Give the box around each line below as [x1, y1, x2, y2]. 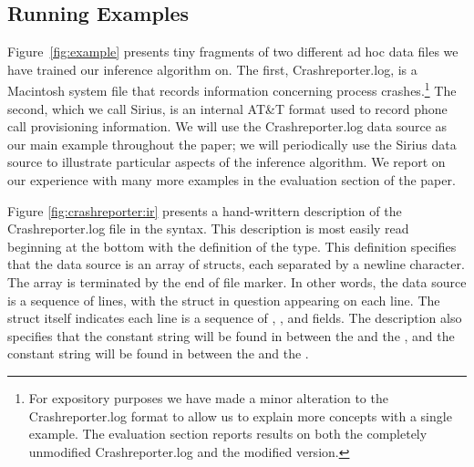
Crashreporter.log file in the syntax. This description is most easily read [7, 219, 409, 238]
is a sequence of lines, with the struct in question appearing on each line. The [7, 290, 440, 309]
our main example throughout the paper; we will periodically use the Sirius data [7, 134, 457, 153]
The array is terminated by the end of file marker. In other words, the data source [7, 272, 467, 291]
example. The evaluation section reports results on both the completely [28, 424, 428, 443]
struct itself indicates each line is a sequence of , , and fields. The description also [7, 308, 462, 327]
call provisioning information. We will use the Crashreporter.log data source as [7, 117, 448, 136]
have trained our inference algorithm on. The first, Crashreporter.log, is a [7, 59, 417, 78]
